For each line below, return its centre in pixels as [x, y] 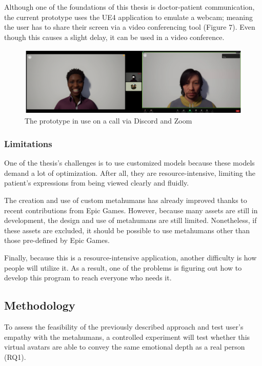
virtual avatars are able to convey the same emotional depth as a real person [125, 347]
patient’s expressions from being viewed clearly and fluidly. [97, 183]
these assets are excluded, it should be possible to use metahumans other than [127, 230]
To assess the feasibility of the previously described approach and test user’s [124, 326]
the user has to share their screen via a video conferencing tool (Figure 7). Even [130, 27]
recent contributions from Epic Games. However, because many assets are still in [131, 210]
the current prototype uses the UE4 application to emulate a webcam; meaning [129, 17]
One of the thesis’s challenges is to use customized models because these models [129, 163]
